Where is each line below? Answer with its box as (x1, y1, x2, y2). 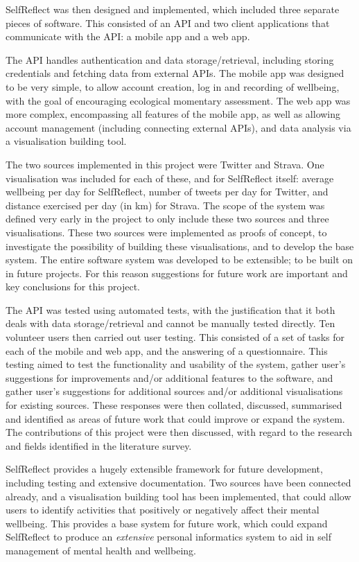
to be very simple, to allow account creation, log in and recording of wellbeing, (6, 79, 340, 94)
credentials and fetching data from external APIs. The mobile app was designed (6, 66, 344, 80)
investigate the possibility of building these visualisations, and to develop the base (6, 238, 354, 253)
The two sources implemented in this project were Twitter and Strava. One (6, 157, 324, 171)
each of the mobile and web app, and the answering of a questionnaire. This (6, 343, 328, 358)
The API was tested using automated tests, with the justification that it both (6, 302, 335, 317)
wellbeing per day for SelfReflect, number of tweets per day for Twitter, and (6, 184, 329, 199)
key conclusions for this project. (6, 279, 140, 294)
